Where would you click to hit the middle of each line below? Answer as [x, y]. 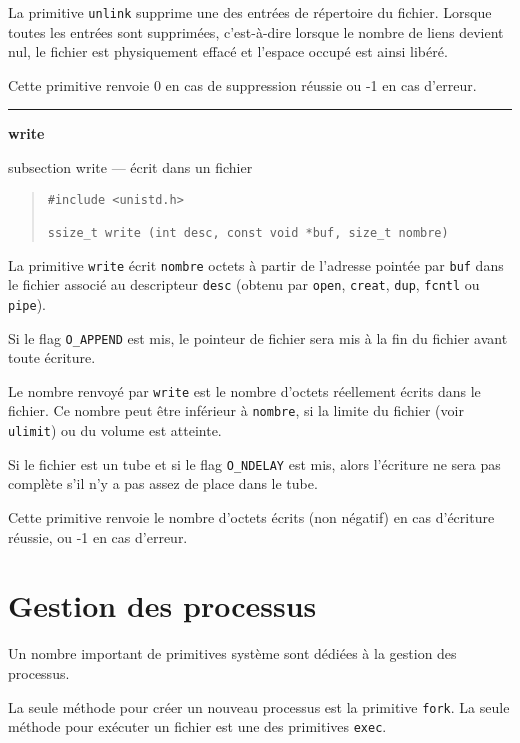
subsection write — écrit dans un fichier [130, 167]
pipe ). [27, 303]
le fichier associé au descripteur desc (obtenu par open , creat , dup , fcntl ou [244, 284]
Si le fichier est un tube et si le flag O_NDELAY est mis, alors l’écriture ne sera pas [254, 463]
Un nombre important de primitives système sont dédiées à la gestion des [232, 653]
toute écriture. [52, 357]
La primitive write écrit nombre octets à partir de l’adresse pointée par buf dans [256, 264]
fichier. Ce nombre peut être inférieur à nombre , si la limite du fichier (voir [236, 410]
